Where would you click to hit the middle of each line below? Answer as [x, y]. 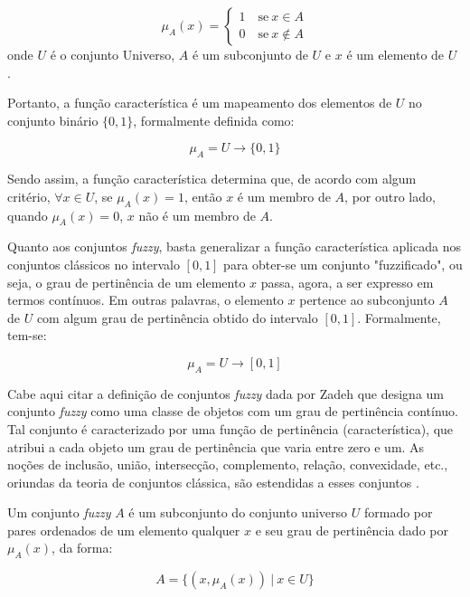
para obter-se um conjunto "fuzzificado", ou [343, 264]
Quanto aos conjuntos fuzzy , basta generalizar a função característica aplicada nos [234, 246]
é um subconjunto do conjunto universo [238, 512]
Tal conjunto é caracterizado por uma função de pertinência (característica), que [230, 428]
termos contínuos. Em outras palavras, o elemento [146, 300]
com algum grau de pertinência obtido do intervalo [177, 317]
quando [28, 215]
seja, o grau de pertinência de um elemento [127, 282]
